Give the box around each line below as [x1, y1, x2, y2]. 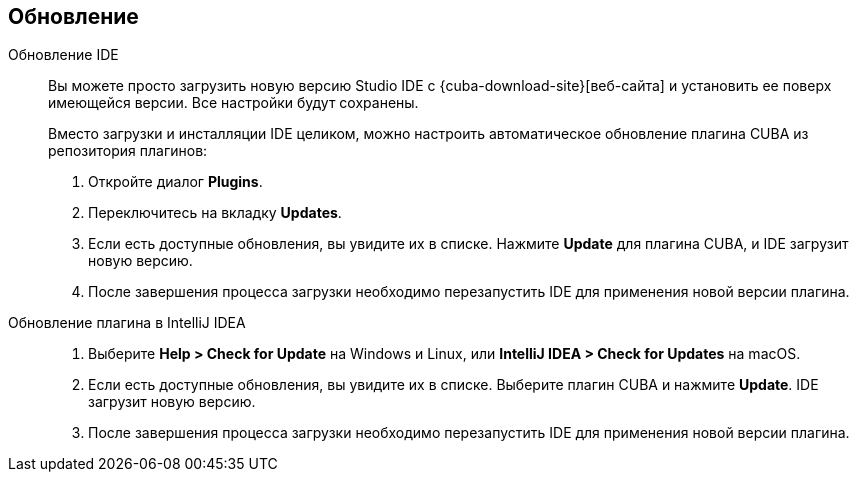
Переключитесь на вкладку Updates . [88, 204, 342, 222]
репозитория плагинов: [48, 142, 208, 160]
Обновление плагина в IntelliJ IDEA [8, 314, 246, 332]
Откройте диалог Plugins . [88, 173, 263, 191]
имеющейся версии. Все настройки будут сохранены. [48, 94, 419, 112]
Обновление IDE [8, 46, 119, 64]
